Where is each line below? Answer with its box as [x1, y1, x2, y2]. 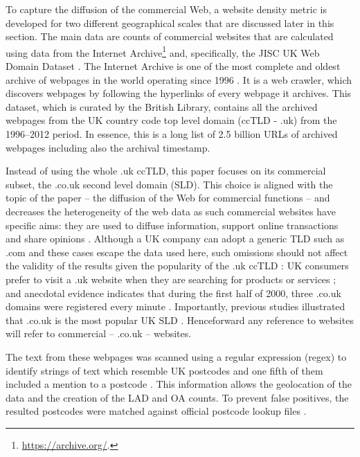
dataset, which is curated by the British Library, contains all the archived [6, 99, 318, 114]
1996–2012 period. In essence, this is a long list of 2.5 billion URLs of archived [6, 127, 338, 141]
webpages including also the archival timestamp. [6, 140, 210, 154]
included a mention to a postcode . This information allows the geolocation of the [6, 377, 352, 391]
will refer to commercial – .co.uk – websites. [6, 326, 192, 341]
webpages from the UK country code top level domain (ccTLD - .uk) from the [6, 113, 337, 127]
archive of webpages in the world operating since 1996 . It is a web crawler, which [6, 72, 352, 87]
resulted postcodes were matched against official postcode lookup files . [6, 404, 307, 418]
